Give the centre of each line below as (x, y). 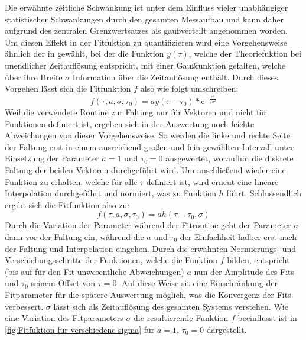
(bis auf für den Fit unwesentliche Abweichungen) (95, 271)
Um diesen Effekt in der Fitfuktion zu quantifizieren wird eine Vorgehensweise (146, 42)
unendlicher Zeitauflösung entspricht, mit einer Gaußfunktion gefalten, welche (145, 65)
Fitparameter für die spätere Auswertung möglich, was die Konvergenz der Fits (148, 294)
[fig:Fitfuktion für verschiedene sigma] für (80, 329)
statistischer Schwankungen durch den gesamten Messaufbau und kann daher (144, 19)
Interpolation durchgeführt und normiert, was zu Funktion (110, 193)
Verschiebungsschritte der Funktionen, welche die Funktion (111, 260)
